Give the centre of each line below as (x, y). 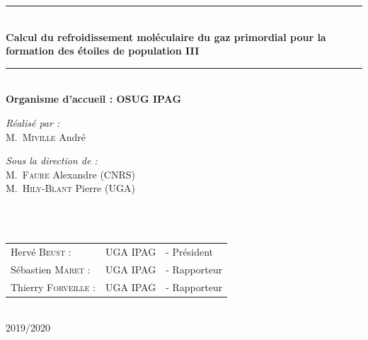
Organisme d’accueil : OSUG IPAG (94, 99)
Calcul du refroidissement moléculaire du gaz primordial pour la (166, 36)
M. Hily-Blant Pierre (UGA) (70, 188)
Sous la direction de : (52, 160)
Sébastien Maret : (51, 269)
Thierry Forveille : (53, 287)
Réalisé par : (33, 122)
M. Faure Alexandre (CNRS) (70, 174)
